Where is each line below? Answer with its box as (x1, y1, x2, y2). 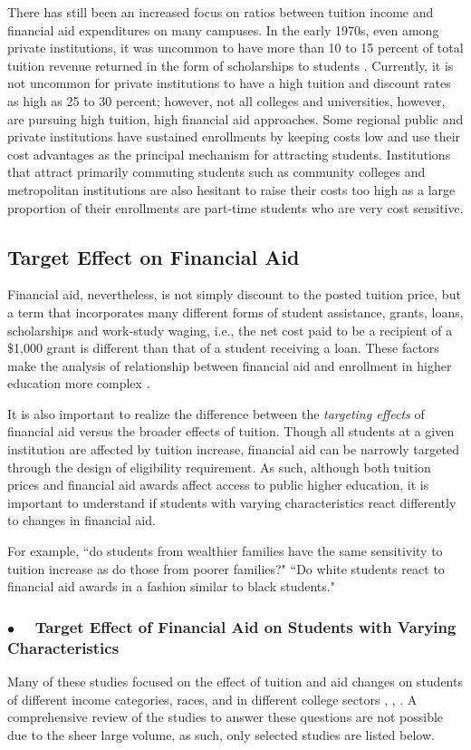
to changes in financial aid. (7, 511, 156, 530)
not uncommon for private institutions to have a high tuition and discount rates (7, 73, 451, 93)
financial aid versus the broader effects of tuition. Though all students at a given (7, 422, 455, 441)
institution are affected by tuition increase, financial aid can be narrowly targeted (7, 440, 459, 459)
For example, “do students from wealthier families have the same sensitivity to (7, 541, 443, 560)
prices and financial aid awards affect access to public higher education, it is (7, 475, 429, 494)
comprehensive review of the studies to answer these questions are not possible (7, 707, 444, 726)
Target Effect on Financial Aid (7, 242, 300, 270)
